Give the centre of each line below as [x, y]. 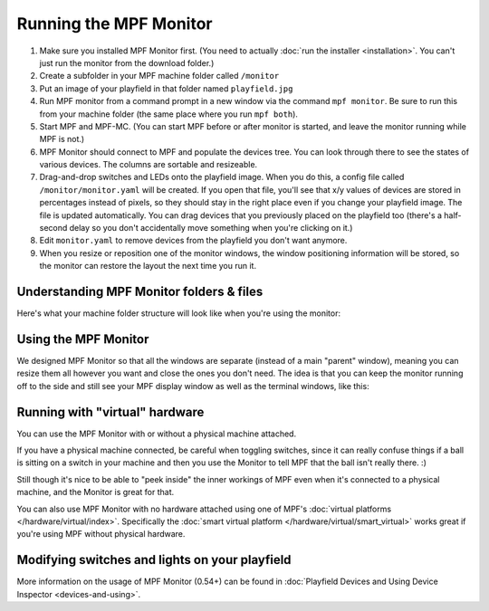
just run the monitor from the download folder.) [127, 62]
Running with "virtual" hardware [110, 412]
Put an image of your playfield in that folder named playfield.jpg [166, 88]
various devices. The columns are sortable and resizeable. [149, 165]
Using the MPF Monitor [83, 339]
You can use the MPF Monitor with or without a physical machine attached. [157, 434]
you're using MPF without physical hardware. [101, 534]
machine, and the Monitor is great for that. [96, 492]
